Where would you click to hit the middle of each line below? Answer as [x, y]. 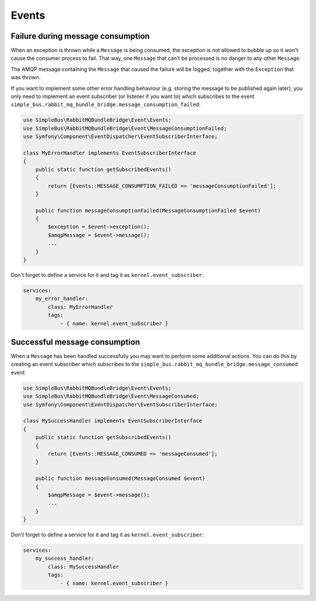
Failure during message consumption [80, 36]
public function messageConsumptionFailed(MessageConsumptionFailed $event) [148, 210]
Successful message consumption [75, 342]
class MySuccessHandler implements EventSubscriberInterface [113, 421]
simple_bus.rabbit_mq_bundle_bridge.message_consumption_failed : [106, 104]
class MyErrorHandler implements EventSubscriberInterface [109, 153]
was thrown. [26, 77]
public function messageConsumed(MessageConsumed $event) [120, 479]
